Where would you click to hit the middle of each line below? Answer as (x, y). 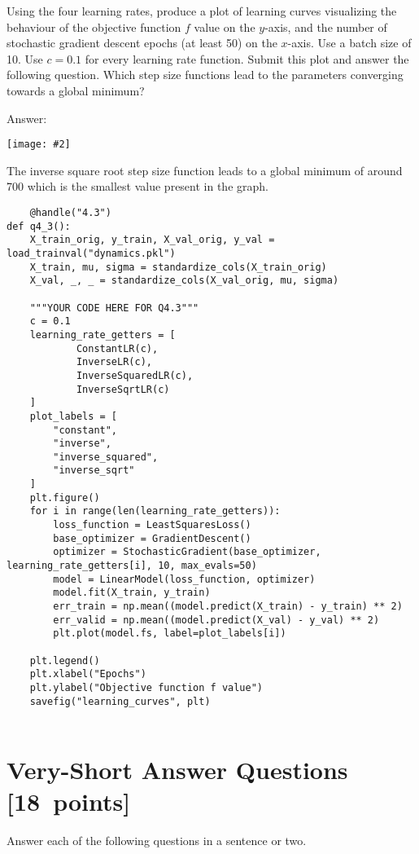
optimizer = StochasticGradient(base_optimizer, (187, 552)
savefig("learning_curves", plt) (120, 701)
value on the (225, 26)
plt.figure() (65, 497)
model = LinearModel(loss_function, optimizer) (184, 579)
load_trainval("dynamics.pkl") (91, 253)
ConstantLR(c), (117, 348)
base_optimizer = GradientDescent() (152, 538)
